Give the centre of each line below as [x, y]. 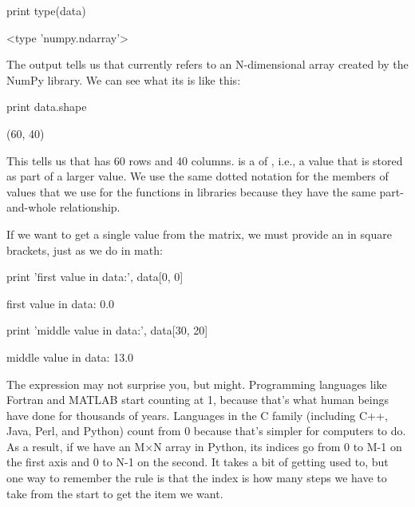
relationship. [90, 207]
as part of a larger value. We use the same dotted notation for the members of [198, 176]
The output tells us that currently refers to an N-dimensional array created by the [207, 64]
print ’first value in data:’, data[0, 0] [95, 277]
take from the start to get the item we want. [115, 493]
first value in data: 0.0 [61, 303]
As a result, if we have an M [76, 446]
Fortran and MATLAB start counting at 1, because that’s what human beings [198, 400]
